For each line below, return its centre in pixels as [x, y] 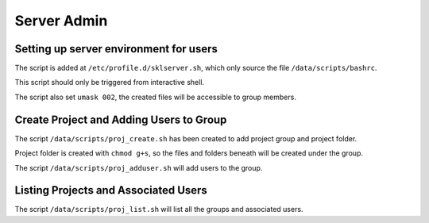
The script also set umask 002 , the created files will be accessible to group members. [156, 97]
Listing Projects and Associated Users [111, 190]
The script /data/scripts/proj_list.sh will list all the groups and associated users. [159, 210]
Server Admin [61, 21]
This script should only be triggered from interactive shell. [110, 83]
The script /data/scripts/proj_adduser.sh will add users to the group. [139, 167]
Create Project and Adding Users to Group [121, 119]
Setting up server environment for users [116, 49]
